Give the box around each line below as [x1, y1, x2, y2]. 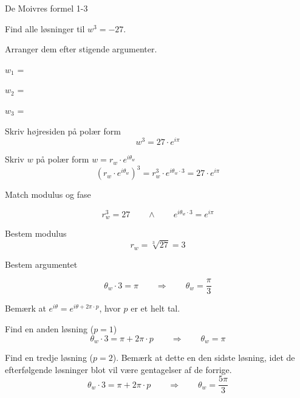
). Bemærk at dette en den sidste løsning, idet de [112, 351, 295, 363]
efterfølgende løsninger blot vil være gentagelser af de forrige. [5, 363, 232, 375]
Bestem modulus [5, 227, 67, 240]
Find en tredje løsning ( [5, 351, 93, 363]
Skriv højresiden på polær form [5, 124, 121, 137]
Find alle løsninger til [5, 22, 85, 35]
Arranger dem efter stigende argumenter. [5, 43, 157, 55]
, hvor [99, 302, 121, 315]
